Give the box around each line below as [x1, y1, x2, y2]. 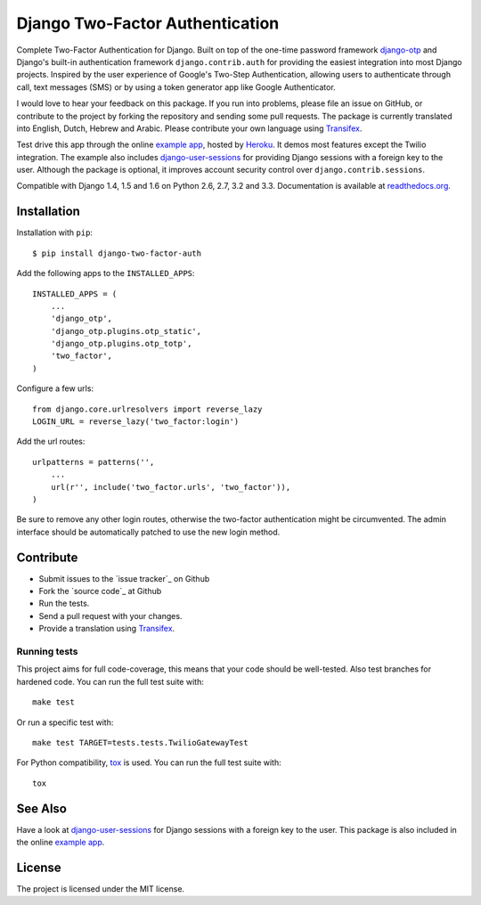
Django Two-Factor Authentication [16, 13, 280, 33]
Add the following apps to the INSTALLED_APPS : [16, 268, 195, 279]
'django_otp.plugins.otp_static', [50, 326, 202, 336]
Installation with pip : [16, 227, 94, 238]
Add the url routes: [16, 436, 86, 447]
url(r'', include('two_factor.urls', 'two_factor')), [50, 482, 291, 492]
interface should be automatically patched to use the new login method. [16, 526, 281, 537]
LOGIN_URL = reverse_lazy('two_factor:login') [32, 417, 240, 427]
